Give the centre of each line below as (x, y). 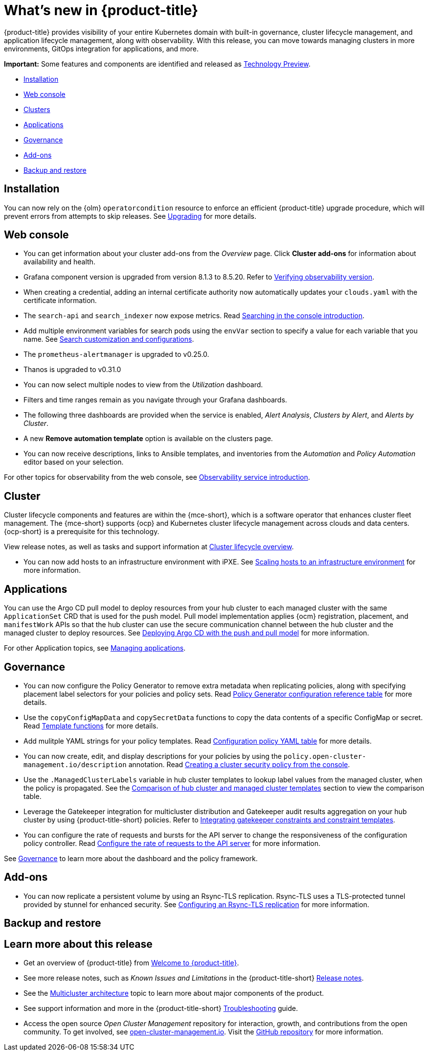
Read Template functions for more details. (91, 726)
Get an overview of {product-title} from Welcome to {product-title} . (131, 963)
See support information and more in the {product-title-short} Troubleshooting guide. (161, 1008)
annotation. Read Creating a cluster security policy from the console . (239, 764)
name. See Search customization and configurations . (109, 339)
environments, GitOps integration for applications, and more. (101, 48)
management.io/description (75, 764)
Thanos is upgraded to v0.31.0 (72, 370)
